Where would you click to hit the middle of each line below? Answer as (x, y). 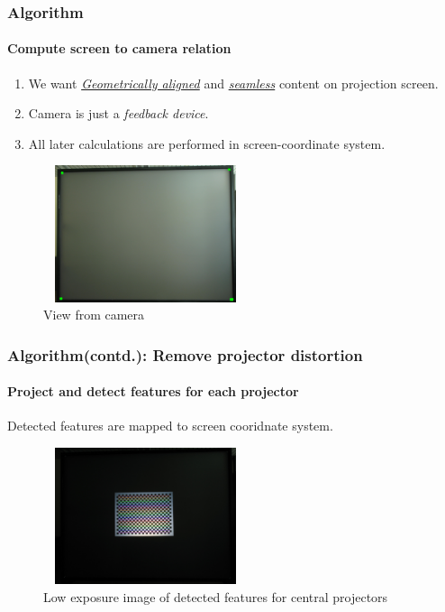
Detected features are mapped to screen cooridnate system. (170, 426)
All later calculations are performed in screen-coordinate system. (207, 143)
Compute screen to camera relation (119, 48)
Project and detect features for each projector (153, 391)
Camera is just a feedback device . (118, 113)
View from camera (94, 315)
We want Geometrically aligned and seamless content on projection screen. (233, 83)
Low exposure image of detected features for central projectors (216, 596)
